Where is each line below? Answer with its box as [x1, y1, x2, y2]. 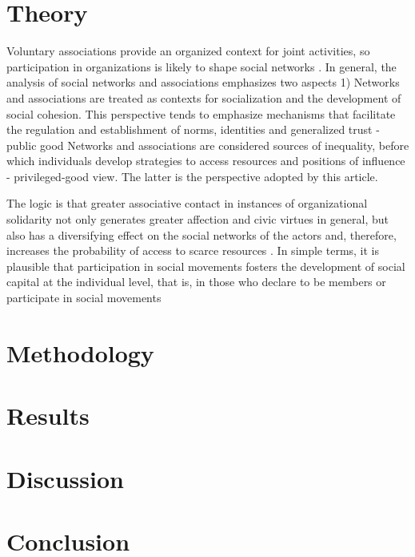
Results [6, 399, 90, 432]
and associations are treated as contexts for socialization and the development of [6, 89, 401, 106]
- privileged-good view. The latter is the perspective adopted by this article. [6, 168, 378, 184]
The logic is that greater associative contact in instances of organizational [6, 195, 368, 212]
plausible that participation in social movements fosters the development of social [6, 257, 405, 274]
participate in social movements [6, 289, 162, 306]
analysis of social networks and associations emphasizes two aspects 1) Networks [6, 74, 400, 91]
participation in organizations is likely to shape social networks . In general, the [6, 58, 397, 75]
